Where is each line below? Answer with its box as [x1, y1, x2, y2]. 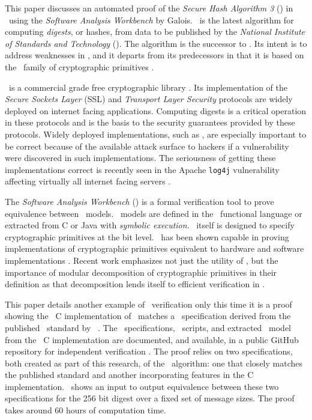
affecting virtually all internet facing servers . [5, 175, 171, 187]
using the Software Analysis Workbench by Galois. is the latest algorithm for [8, 13, 294, 26]
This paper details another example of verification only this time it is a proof [5, 297, 292, 310]
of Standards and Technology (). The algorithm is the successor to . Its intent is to [5, 37, 307, 49]
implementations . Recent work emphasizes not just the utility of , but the [5, 254, 278, 266]
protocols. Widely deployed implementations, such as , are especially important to [5, 127, 307, 140]
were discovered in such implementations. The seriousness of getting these [5, 151, 276, 164]
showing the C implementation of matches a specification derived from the [5, 309, 291, 322]
